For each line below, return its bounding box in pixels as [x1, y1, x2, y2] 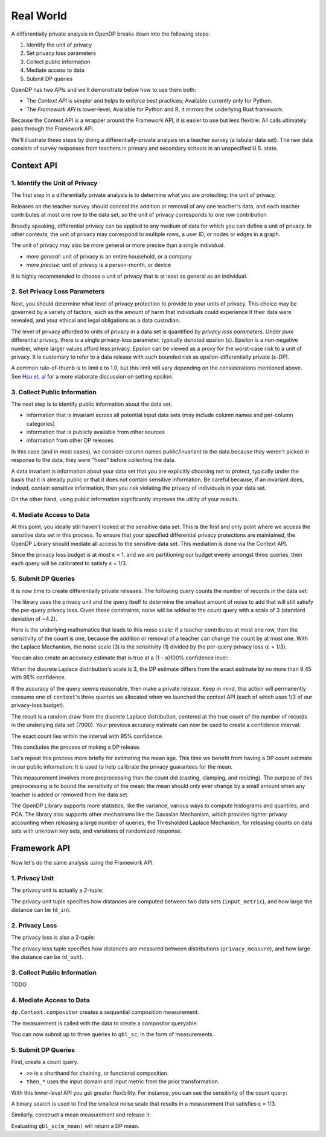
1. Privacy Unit [11, 874, 54, 883]
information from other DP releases [26, 437, 114, 444]
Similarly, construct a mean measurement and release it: [11, 1111, 151, 1118]
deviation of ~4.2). [11, 615, 57, 622]
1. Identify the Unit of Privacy [11, 179, 98, 187]
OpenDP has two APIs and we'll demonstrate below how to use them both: [11, 86, 196, 93]
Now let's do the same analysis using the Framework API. [11, 859, 154, 866]
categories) [26, 420, 56, 427]
